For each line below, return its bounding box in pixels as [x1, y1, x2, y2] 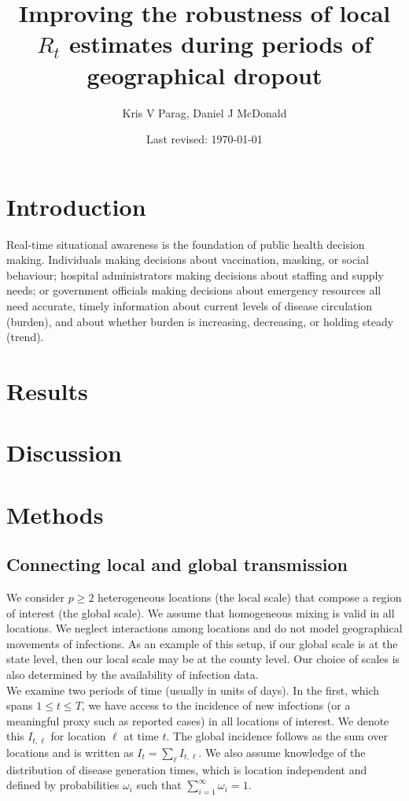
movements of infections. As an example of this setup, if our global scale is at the [6, 635, 398, 651]
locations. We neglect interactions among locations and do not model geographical [6, 620, 403, 636]
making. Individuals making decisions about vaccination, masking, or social [6, 251, 369, 268]
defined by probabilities [6, 777, 120, 793]
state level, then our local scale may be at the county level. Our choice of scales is [6, 651, 400, 667]
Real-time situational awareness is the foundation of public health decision [6, 235, 365, 252]
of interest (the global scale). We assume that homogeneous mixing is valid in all [6, 604, 395, 621]
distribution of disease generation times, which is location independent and [6, 761, 367, 777]
